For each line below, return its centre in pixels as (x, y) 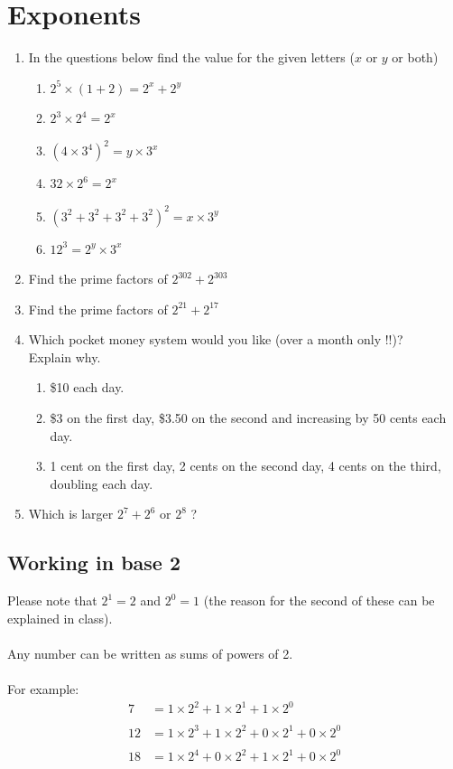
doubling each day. (102, 483)
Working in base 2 (94, 563)
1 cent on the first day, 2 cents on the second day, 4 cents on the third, (245, 466)
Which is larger (71, 514)
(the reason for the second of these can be (319, 600)
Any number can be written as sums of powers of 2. (150, 654)
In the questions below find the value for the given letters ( (191, 57)
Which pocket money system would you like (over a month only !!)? (216, 339)
